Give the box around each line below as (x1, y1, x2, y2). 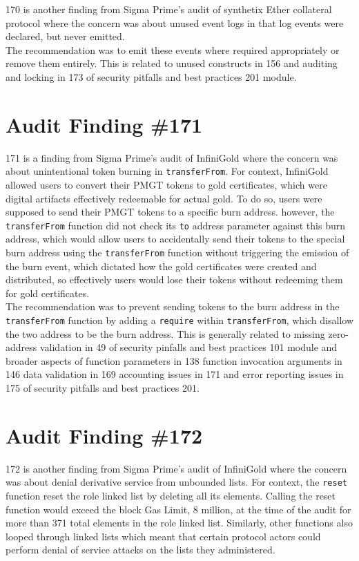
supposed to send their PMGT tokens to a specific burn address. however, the (6, 205, 335, 219)
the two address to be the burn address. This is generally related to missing (6, 326, 325, 341)
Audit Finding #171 (6, 110, 203, 138)
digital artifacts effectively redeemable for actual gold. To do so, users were (6, 191, 322, 205)
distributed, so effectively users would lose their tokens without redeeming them (6, 272, 343, 287)
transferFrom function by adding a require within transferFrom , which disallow (6, 313, 354, 327)
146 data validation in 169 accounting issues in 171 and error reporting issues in (6, 367, 344, 381)
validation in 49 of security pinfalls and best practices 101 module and (39, 340, 338, 354)
